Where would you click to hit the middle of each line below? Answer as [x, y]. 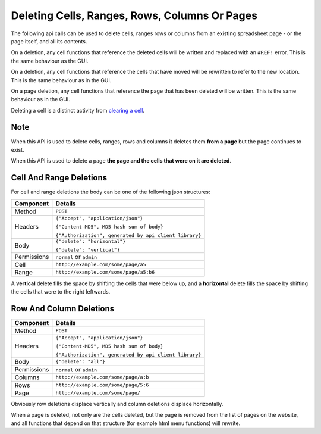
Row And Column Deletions [63, 309]
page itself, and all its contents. [49, 41]
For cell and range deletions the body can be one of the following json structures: [111, 192]
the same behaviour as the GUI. [50, 61]
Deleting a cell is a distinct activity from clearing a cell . [78, 110]
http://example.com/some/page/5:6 [102, 385]
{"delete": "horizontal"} [91, 241]
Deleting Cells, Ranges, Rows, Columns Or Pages [134, 15]
